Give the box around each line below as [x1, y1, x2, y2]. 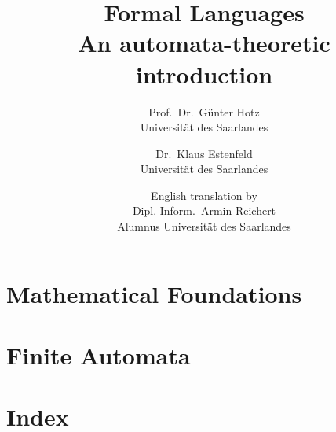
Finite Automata [6, 339, 191, 371]
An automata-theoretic [78, 27, 331, 59]
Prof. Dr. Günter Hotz [148, 103, 260, 120]
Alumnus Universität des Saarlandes [117, 218, 291, 234]
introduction [135, 57, 273, 90]
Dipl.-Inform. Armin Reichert [132, 202, 276, 219]
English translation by [151, 186, 257, 203]
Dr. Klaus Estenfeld [155, 145, 253, 161]
